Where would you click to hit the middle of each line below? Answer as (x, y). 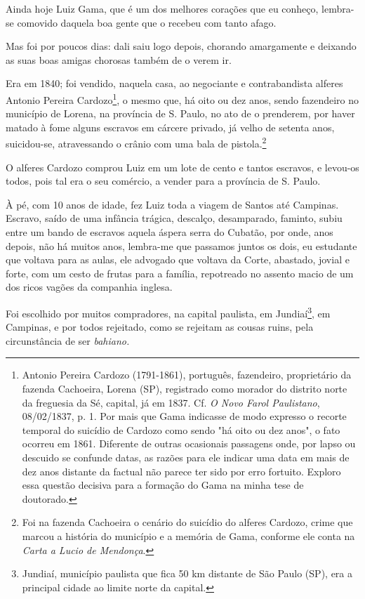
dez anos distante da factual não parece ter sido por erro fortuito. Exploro (181, 471)
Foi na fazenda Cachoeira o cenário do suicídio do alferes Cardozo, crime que (187, 522)
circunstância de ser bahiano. (68, 340)
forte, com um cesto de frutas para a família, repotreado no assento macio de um (180, 273)
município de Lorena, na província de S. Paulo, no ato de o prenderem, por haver (180, 113)
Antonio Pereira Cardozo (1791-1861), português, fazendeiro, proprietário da (187, 375)
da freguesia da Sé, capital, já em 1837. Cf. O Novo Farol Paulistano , (171, 402)
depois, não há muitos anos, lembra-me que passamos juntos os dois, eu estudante (181, 245)
